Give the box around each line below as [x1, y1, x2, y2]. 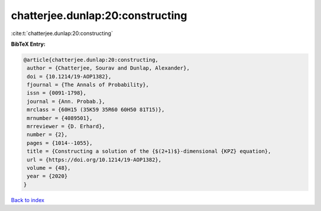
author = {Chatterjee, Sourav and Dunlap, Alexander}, [27, 65, 190, 71]
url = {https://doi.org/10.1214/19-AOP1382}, [27, 156, 162, 163]
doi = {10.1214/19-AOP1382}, [27, 73, 112, 80]
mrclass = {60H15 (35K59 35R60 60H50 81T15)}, [27, 106, 165, 113]
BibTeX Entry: [11, 40, 46, 48]
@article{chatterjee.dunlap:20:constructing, [23, 56, 159, 63]
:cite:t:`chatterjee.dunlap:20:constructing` [11, 30, 113, 37]
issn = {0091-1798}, [27, 90, 87, 96]
